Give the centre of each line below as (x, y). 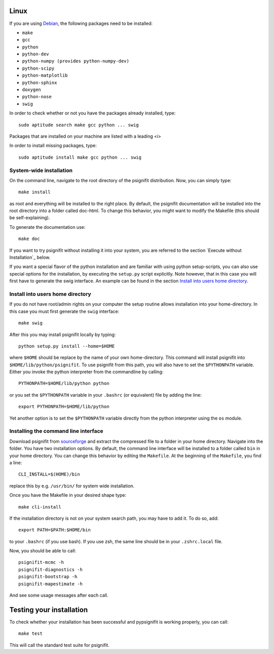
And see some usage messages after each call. (59, 596)
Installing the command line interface (56, 431)
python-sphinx (40, 82)
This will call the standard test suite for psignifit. (59, 645)
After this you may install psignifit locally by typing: (63, 334)
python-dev (36, 54)
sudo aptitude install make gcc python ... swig (80, 157)
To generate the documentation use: (47, 227)
